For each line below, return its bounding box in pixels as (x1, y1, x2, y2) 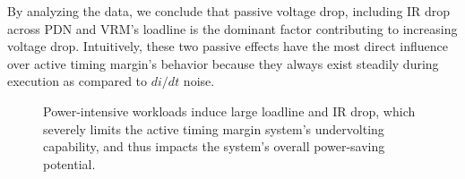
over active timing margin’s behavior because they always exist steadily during (7, 54, 439, 72)
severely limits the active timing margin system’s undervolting (43, 119, 384, 138)
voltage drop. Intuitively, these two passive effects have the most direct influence (7, 37, 448, 55)
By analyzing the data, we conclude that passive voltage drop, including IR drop (7, 2, 451, 20)
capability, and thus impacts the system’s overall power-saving (43, 137, 385, 156)
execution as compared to (7, 72, 148, 90)
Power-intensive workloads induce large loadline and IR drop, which (43, 101, 416, 120)
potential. (43, 154, 96, 173)
